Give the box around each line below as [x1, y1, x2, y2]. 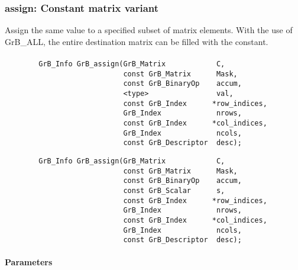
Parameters [5, 256, 53, 268]
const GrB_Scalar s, [123, 186, 225, 195]
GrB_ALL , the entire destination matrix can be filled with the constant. [5, 35, 268, 47]
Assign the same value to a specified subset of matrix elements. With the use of [5, 24, 293, 36]
